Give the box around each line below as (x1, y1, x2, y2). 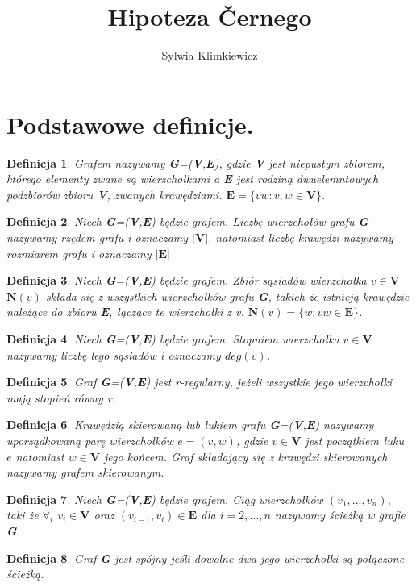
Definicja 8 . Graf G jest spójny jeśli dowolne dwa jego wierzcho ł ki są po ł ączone (6, 549, 405, 566)
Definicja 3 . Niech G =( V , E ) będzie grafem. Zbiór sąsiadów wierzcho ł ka (6, 272, 367, 289)
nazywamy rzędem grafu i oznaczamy (6, 229, 189, 246)
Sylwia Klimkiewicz (161, 47, 258, 64)
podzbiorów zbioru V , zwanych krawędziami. (6, 185, 223, 202)
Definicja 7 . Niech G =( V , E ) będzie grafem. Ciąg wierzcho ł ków (6, 490, 323, 507)
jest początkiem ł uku (305, 431, 404, 448)
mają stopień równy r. (6, 389, 115, 406)
